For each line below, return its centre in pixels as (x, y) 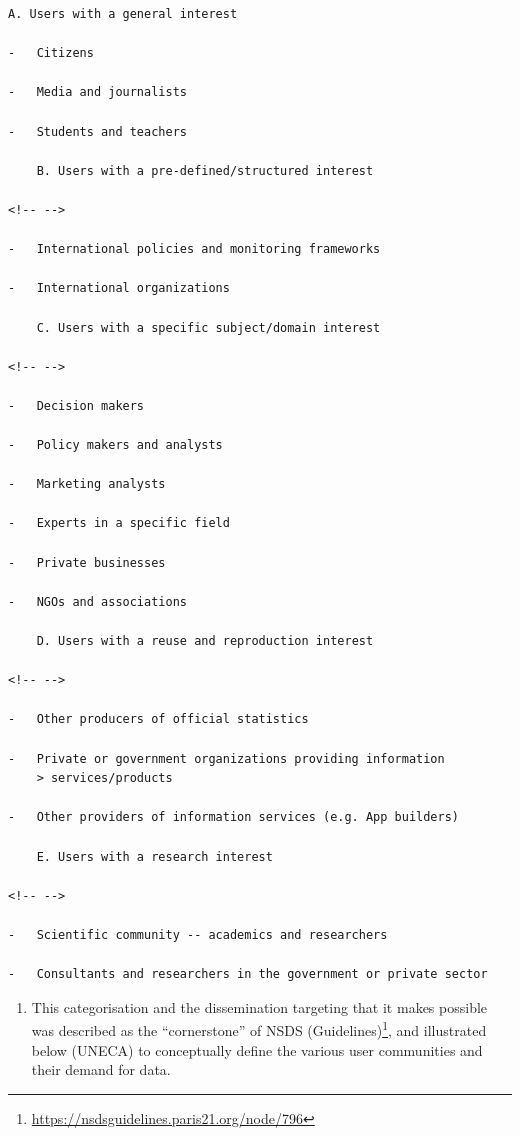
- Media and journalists (97, 92)
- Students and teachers (97, 131)
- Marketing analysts (87, 484)
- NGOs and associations (97, 601)
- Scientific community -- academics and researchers (198, 934)
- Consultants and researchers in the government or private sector (248, 974)
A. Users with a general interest (123, 14)
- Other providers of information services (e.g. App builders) (234, 817)
